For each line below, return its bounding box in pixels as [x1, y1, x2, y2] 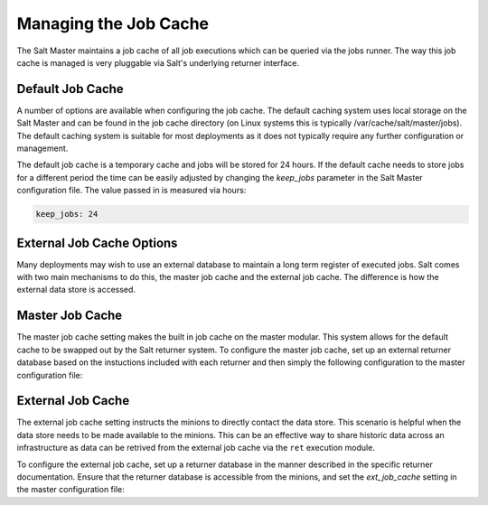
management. [16, 143, 69, 154]
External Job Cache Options [16, 235, 178, 250]
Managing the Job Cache [16, 14, 210, 33]
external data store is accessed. [16, 285, 136, 295]
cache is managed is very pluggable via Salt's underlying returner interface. [16, 57, 300, 68]
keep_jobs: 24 [35, 209, 99, 220]
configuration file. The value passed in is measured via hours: [16, 185, 247, 196]
